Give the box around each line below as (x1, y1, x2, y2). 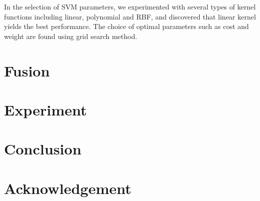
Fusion (4, 60, 50, 80)
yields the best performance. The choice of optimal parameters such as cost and (4, 21, 249, 31)
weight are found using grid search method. (4, 30, 138, 41)
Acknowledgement (4, 177, 132, 198)
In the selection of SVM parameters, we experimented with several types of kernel (4, 1, 256, 11)
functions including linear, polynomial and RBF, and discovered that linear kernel (4, 11, 256, 21)
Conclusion (4, 138, 82, 159)
